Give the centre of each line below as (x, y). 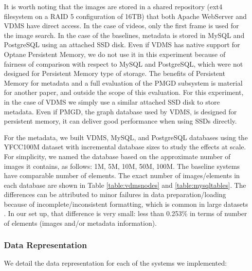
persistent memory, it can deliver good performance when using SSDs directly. (120, 121)
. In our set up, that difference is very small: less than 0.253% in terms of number (126, 213)
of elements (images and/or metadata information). (81, 223)
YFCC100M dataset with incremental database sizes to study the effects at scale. (125, 147)
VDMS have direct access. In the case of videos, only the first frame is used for (122, 26)
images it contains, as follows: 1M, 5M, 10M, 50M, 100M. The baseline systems (122, 166)
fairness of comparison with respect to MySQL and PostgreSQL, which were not (124, 63)
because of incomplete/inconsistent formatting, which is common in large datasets (126, 204)
